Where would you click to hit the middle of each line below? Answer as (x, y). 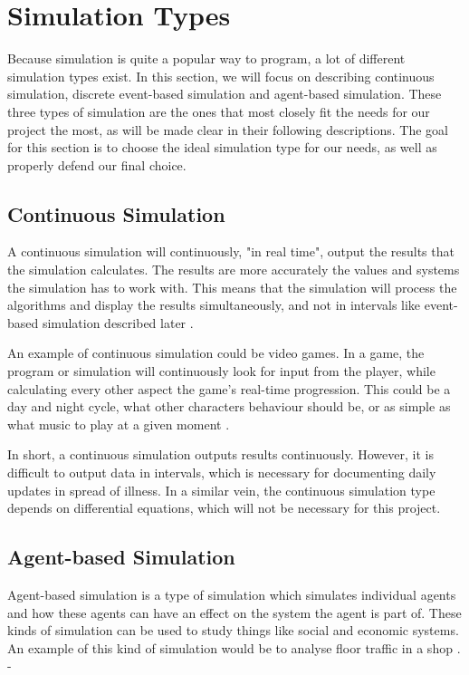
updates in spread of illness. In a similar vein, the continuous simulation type (221, 490)
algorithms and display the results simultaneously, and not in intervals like (214, 305)
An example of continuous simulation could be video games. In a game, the (216, 353)
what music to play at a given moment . (119, 424)
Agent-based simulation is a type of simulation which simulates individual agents (232, 594)
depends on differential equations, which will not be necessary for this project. (224, 508)
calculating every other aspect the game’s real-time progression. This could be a (229, 388)
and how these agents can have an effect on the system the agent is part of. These (234, 612)
